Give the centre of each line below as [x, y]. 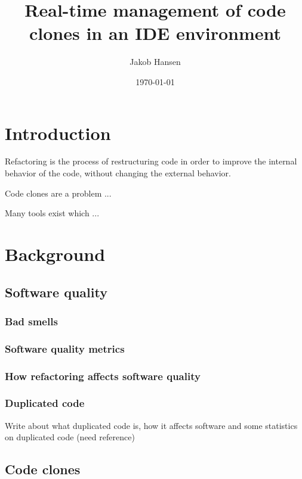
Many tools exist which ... [52, 213]
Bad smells [31, 321]
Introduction [58, 133]
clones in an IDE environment [155, 33]
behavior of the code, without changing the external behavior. [118, 173]
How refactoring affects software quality [103, 376]
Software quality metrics [65, 348]
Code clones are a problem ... [58, 193]
